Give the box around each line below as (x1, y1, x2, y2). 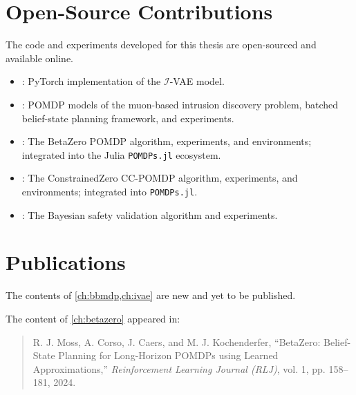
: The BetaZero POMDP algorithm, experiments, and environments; (21, 134, 312, 148)
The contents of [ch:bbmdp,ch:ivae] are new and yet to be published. (6, 288, 296, 302)
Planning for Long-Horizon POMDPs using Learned (58, 348, 279, 363)
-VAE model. (169, 74, 225, 88)
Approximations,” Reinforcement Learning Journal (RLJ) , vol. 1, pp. (32, 361, 326, 376)
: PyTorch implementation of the (21, 74, 161, 88)
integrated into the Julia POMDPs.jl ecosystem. (21, 147, 221, 162)
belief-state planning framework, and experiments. (21, 110, 234, 125)
